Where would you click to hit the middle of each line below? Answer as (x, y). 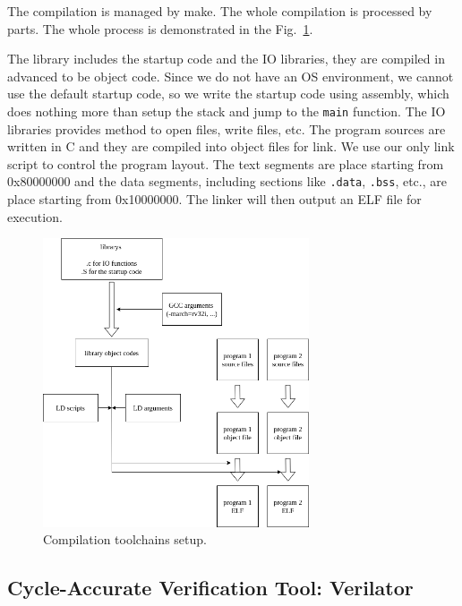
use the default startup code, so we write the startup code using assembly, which (228, 94)
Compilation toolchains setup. (125, 539)
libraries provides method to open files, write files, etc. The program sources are (227, 128)
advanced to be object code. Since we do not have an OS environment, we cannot (231, 76)
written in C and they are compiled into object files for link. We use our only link (231, 146)
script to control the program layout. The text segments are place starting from (226, 163)
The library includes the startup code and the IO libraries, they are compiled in (226, 59)
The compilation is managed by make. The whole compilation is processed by (220, 11)
